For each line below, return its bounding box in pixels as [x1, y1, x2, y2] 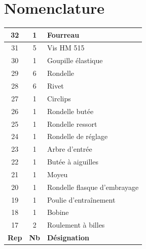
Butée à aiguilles [47, 156, 98, 167]
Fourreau [47, 29, 80, 40]
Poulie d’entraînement [47, 194, 116, 205]
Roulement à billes [47, 219, 105, 230]
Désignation [47, 232, 90, 243]
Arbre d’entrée [47, 144, 92, 154]
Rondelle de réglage [47, 131, 108, 142]
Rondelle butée [47, 105, 94, 116]
